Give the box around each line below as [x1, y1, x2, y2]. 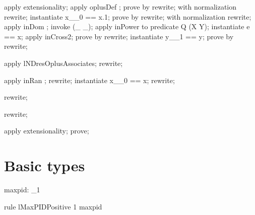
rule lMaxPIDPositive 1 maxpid [4, 201, 102, 211]
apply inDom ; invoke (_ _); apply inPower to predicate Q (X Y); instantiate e [4, 21, 250, 32]
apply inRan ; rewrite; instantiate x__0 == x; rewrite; [4, 75, 175, 85]
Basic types [4, 155, 85, 176]
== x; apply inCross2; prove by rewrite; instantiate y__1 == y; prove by [4, 31, 234, 41]
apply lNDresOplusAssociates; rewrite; [4, 57, 123, 68]
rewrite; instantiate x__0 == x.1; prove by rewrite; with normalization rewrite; [4, 11, 251, 22]
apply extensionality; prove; [4, 125, 89, 136]
